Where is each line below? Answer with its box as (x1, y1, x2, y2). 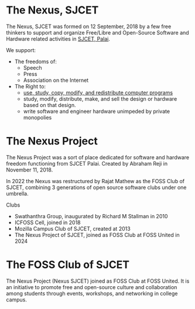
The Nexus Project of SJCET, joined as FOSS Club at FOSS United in (14, 231, 180, 238)
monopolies (23, 114, 52, 121)
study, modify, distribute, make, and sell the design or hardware (23, 95, 177, 102)
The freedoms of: (14, 58, 57, 65)
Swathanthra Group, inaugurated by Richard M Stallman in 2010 (14, 212, 168, 219)
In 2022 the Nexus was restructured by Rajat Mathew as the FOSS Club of (6, 177, 185, 184)
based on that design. (23, 101, 76, 108)
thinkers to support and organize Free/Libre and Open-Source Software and (6, 29, 189, 36)
